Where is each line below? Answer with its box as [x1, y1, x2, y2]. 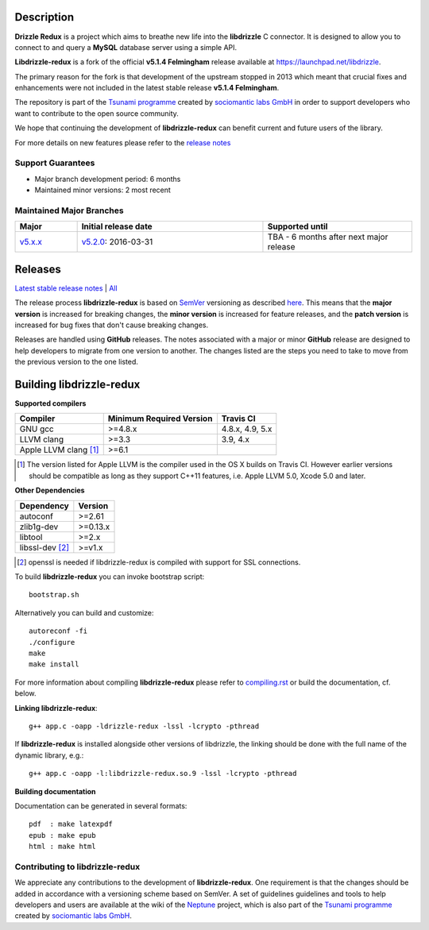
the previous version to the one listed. [14, 357, 139, 367]
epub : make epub [29, 831, 96, 839]
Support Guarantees [14, 157, 95, 168]
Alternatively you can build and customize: [14, 608, 154, 617]
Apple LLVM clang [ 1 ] [19, 445, 99, 456]
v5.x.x [19, 237, 43, 248]
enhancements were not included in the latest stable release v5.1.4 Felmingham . [14, 83, 280, 93]
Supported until [267, 221, 328, 232]
